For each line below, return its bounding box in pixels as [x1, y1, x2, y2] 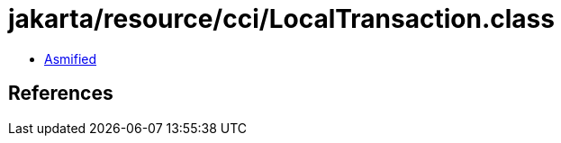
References [8, 82, 113, 105]
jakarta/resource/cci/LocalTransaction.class [8, 4, 555, 34]
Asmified [44, 50, 97, 67]
